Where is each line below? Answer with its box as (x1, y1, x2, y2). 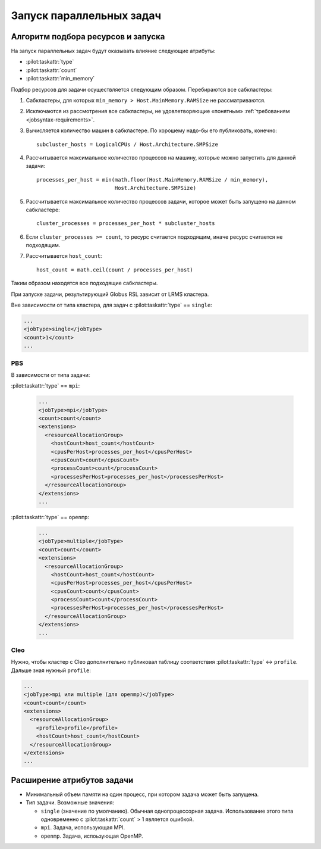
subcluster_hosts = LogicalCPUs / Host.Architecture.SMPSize (36, 141, 218, 148)
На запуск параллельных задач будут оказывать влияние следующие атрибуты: (11, 48, 216, 55)
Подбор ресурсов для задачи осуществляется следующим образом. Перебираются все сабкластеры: (11, 86, 273, 93)
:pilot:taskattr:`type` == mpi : (11, 382, 80, 389)
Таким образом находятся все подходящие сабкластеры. (11, 280, 158, 287)
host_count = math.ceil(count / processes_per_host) (36, 266, 193, 273)
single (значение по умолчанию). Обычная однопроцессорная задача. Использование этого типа (40, 807, 294, 814)
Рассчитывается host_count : (26, 252, 102, 260)
